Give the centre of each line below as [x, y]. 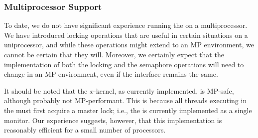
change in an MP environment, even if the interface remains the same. [111, 74]
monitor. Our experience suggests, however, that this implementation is [113, 120]
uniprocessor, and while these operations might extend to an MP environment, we [129, 45]
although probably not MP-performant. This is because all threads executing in [126, 100]
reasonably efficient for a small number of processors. [85, 130]
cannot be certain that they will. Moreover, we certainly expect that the [114, 54]
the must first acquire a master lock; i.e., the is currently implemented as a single [128, 110]
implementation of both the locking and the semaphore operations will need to [124, 64]
